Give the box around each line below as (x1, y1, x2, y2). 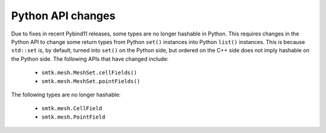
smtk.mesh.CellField (41, 105, 103, 112)
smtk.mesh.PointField (41, 113, 106, 120)
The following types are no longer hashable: (11, 91, 121, 98)
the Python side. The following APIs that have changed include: (11, 55, 169, 63)
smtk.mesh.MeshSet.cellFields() (41, 69, 137, 76)
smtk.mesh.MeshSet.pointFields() (41, 78, 141, 84)
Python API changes (11, 9, 116, 22)
